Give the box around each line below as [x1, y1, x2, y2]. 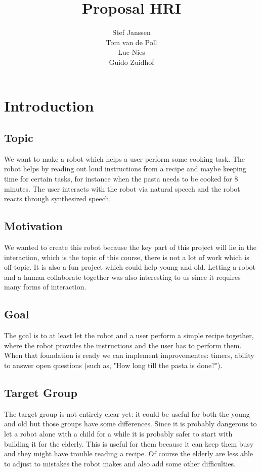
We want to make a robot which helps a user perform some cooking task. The [4, 153, 245, 164]
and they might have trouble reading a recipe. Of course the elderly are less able [4, 448, 253, 459]
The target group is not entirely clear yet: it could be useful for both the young [4, 408, 250, 419]
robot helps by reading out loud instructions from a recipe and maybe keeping [4, 163, 246, 174]
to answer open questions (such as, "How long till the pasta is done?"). [4, 360, 223, 371]
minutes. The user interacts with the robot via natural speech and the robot [4, 183, 240, 194]
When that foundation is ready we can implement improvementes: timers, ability [4, 350, 254, 360]
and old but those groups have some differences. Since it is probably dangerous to [4, 418, 257, 429]
